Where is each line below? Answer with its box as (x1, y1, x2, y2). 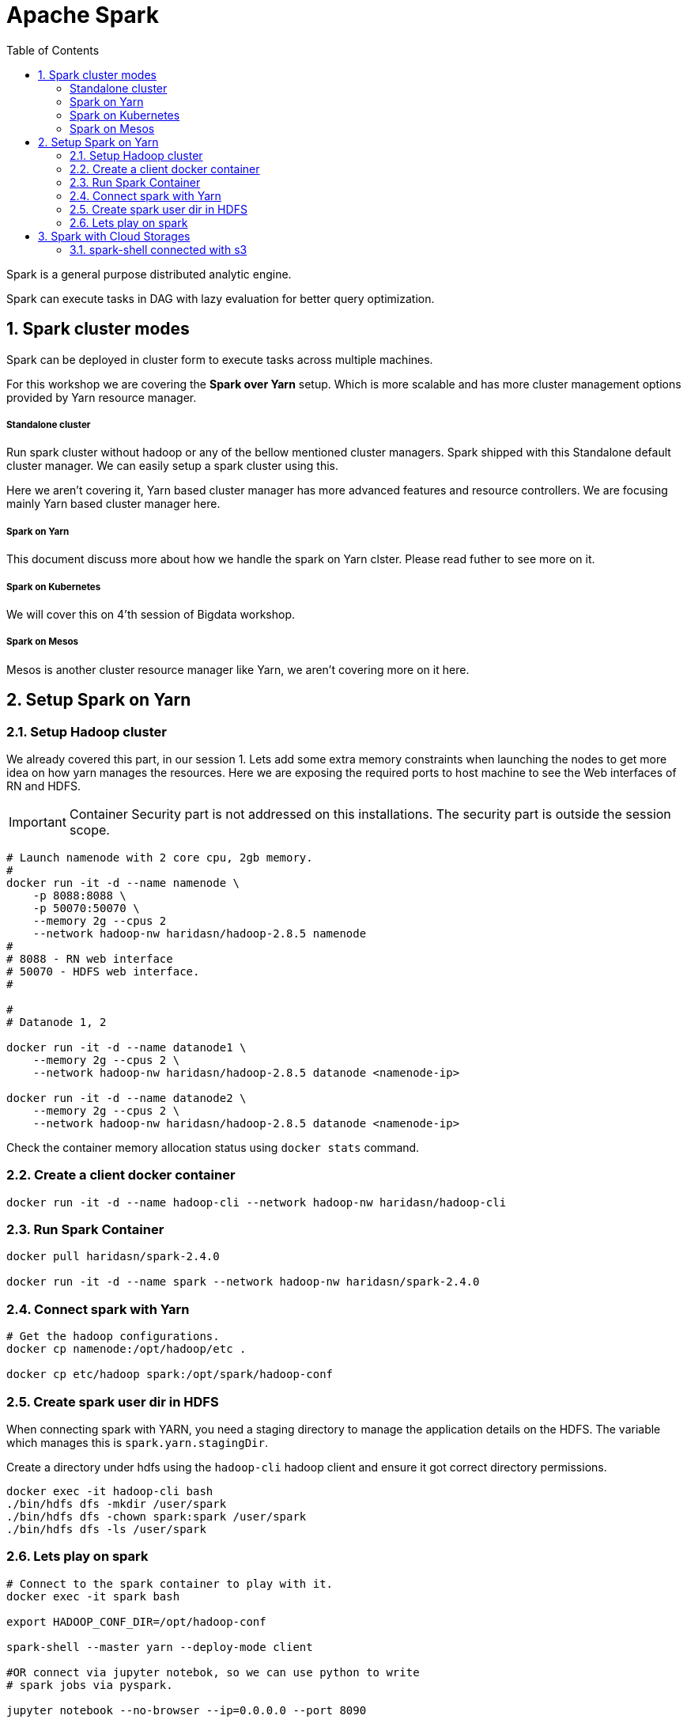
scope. (69, 821, 110, 838)
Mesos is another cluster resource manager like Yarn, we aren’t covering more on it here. (6, 662, 470, 676)
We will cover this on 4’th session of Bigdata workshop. (6, 607, 295, 621)
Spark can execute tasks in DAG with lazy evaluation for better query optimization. (6, 291, 435, 305)
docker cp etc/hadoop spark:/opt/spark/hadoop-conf (6, 1368, 334, 1381)
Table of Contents (6, 43, 100, 57)
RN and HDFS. (6, 778, 81, 793)
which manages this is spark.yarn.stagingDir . (6, 1435, 269, 1449)
